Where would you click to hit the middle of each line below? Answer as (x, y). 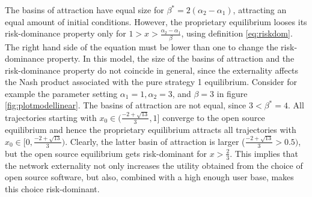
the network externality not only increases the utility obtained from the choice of (154, 165)
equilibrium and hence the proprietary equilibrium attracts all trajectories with (151, 129)
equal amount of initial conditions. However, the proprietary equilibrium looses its (156, 21)
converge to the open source (214, 117)
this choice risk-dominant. (52, 188)
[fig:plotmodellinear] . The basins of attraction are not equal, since (126, 105)
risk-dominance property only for (66, 33)
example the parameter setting (61, 93)
